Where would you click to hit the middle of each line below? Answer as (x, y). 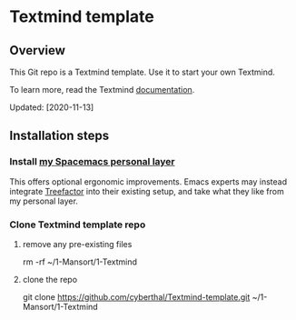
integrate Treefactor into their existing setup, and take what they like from (147, 191)
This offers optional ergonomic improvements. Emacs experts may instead (148, 181)
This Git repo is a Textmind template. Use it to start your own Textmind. (142, 72)
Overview (38, 50)
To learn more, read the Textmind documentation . (102, 90)
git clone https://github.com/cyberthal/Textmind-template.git (136, 296)
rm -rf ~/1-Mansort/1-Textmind (80, 262)
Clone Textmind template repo (78, 225)
